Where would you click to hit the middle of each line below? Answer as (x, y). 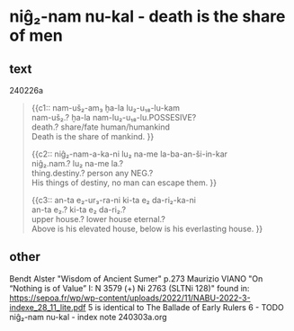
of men (36, 36)
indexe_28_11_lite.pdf (48, 307)
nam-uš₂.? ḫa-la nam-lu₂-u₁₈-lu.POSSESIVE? (114, 117)
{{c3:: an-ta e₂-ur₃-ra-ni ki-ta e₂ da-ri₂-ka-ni (113, 200)
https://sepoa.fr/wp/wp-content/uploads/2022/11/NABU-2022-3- (130, 298)
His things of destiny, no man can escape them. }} (124, 183)
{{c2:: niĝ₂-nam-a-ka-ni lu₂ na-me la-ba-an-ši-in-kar (129, 154)
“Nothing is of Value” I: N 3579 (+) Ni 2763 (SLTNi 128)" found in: (129, 288)
